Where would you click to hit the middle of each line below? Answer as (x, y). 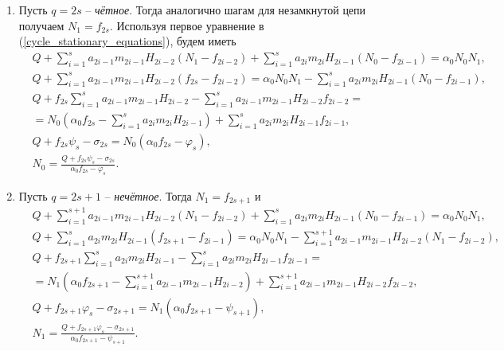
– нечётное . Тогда (148, 195)
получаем (41, 25)
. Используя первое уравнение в (187, 25)
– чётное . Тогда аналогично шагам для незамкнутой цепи (226, 10)
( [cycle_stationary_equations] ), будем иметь (127, 41)
